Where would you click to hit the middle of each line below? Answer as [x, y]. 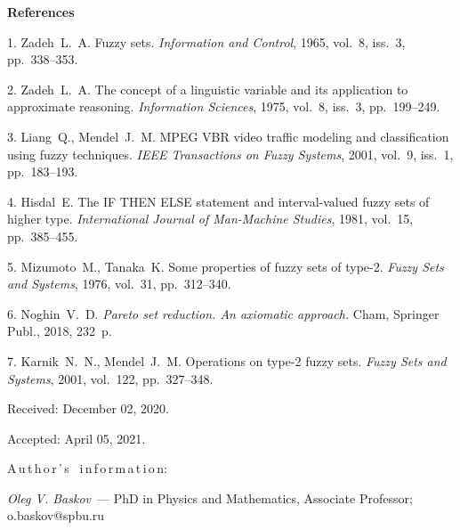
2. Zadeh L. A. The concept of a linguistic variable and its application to [208, 89]
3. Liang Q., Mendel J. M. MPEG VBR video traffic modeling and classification [228, 136]
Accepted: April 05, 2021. [77, 438]
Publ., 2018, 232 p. [60, 331]
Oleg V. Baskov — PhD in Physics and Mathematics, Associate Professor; [210, 497]
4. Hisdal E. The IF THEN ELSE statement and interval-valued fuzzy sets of [218, 201]
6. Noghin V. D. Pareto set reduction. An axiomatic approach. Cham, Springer [223, 313]
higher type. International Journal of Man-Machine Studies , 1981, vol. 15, [210, 219]
